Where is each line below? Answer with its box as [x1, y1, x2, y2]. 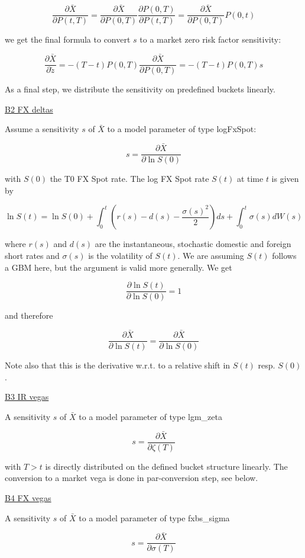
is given [271, 172, 299, 185]
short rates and [5, 249, 60, 261]
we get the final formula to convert [5, 33, 131, 46]
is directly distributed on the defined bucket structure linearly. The [45, 460, 288, 472]
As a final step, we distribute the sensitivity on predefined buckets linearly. [5, 83, 275, 95]
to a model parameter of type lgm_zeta [79, 410, 222, 422]
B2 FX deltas [5, 102, 53, 115]
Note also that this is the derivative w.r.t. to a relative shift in [5, 359, 231, 371]
